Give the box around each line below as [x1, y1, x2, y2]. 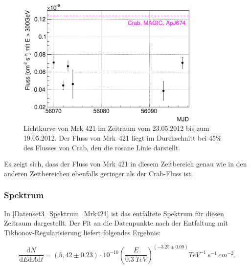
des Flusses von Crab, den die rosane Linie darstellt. [23, 142, 181, 152]
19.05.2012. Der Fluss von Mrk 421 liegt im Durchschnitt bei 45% [23, 132, 222, 143]
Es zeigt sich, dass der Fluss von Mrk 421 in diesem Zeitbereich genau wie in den [4, 159, 247, 169]
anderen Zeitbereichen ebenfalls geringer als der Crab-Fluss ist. [4, 168, 193, 178]
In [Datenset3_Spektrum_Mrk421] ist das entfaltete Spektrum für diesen [4, 208, 224, 218]
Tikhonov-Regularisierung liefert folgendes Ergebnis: [4, 227, 161, 237]
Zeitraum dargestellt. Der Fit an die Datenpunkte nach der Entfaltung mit [4, 218, 228, 228]
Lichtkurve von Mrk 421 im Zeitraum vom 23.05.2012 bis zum [23, 123, 209, 133]
